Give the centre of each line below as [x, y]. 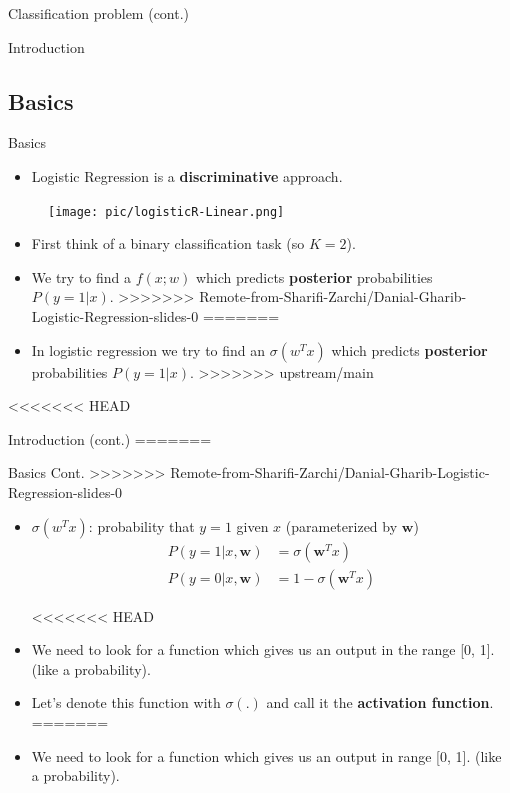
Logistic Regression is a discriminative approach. [187, 175]
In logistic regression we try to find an [148, 349]
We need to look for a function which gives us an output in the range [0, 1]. [263, 649]
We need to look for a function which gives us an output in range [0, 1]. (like [266, 755]
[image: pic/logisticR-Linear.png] [166, 211]
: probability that [141, 525]
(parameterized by [341, 525]
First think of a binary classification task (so [168, 243]
